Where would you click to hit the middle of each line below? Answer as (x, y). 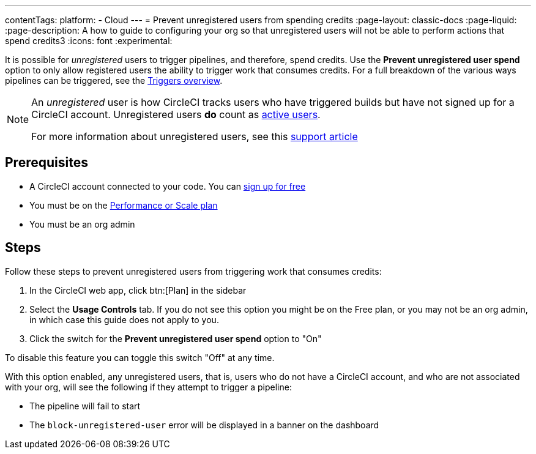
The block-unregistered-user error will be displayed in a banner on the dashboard (204, 425)
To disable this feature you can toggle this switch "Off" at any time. (140, 357)
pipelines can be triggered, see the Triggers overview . (114, 80)
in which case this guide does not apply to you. (124, 319)
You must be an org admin (82, 224)
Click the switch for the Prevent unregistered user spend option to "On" (176, 338)
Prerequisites (47, 163)
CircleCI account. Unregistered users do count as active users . (176, 114)
